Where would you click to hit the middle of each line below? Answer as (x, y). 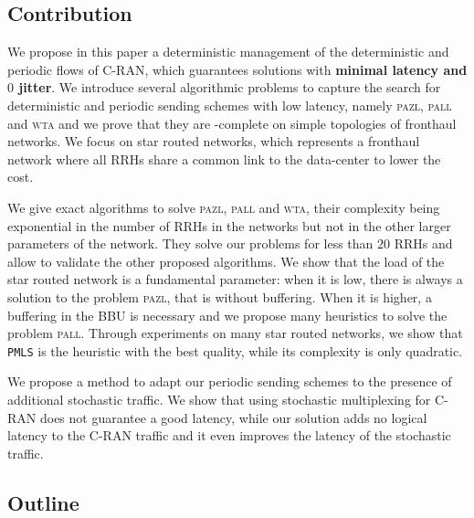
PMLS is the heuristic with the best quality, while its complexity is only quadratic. (235, 350)
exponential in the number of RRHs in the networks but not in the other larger (229, 225)
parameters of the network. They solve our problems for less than (190, 243)
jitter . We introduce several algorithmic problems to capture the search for (230, 87)
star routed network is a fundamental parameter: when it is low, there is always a (235, 279)
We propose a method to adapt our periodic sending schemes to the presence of (230, 381)
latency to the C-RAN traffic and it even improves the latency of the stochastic (229, 435)
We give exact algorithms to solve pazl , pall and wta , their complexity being (224, 207)
